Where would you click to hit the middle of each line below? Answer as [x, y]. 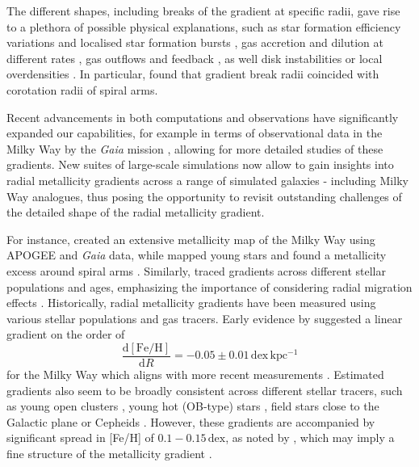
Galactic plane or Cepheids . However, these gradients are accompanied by [191, 421]
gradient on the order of [66, 334]
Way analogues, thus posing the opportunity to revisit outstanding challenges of [204, 196]
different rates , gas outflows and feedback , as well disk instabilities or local [195, 58]
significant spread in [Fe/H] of [80, 438]
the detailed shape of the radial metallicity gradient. [136, 212]
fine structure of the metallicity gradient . [109, 453]
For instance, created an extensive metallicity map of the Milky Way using [191, 239]
